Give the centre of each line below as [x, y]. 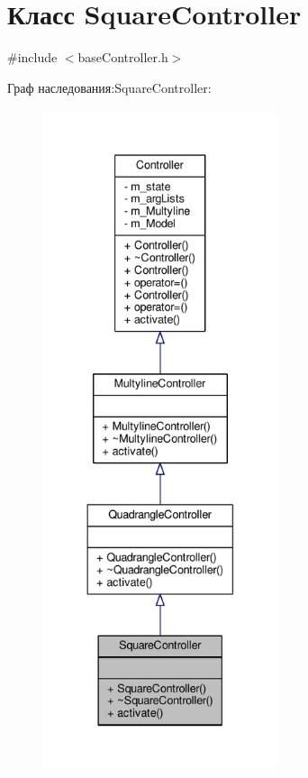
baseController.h [123, 57]
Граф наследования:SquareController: [109, 87]
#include [32, 57]
